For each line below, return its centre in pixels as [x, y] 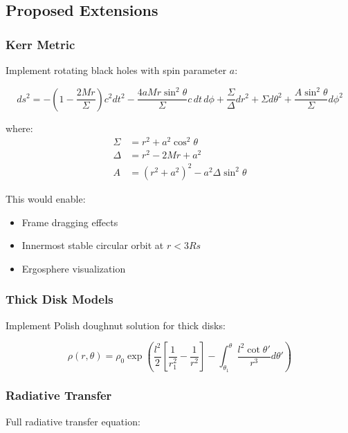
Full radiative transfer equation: [73, 421]
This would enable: [46, 198]
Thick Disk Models [59, 299]
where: [19, 128]
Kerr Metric [40, 44]
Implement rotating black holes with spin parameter [116, 70]
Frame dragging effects [70, 222]
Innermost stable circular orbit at [93, 245]
